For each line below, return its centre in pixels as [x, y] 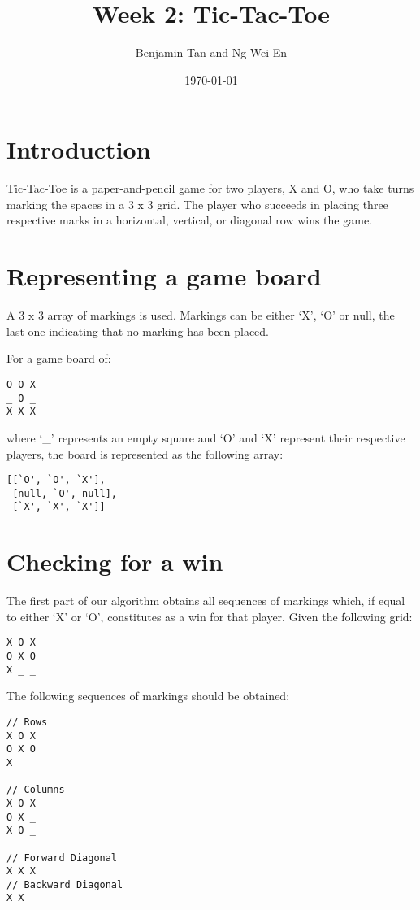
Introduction [79, 149]
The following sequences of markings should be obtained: [148, 696]
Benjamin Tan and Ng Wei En [211, 52]
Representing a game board [164, 276]
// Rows [27, 722]
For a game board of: [59, 358]
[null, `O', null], [65, 493]
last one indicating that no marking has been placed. [138, 331]
